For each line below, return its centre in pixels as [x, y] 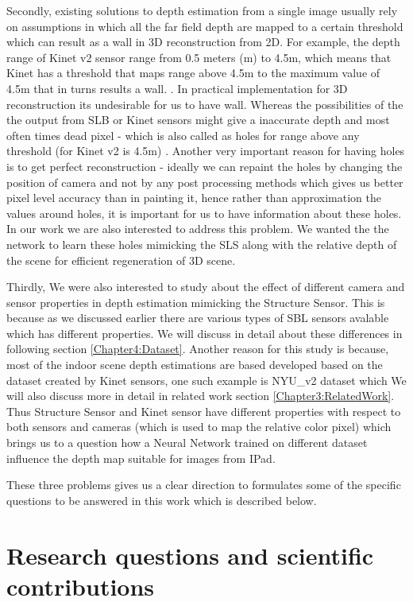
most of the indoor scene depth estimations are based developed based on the [195, 365]
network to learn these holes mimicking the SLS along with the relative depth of [202, 244]
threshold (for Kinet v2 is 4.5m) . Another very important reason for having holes [206, 151]
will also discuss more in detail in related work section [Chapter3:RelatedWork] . [201, 396]
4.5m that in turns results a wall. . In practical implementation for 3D [177, 88]
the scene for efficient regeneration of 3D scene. [121, 260]
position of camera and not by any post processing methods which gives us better [205, 182]
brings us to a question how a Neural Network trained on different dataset [187, 443]
